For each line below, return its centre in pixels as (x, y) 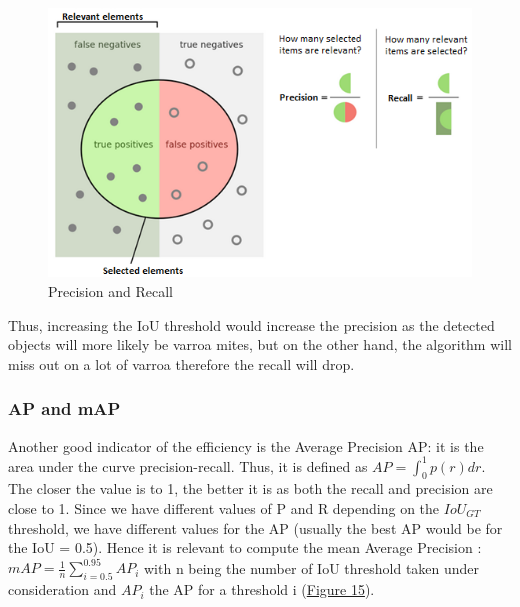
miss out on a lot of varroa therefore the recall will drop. (181, 363)
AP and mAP (64, 408)
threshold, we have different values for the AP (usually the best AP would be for (255, 527)
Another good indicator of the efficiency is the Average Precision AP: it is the (246, 445)
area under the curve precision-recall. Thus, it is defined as (188, 465)
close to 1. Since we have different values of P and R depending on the (224, 507)
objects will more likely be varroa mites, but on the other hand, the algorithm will (260, 344)
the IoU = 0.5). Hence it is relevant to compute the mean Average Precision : (245, 547)
